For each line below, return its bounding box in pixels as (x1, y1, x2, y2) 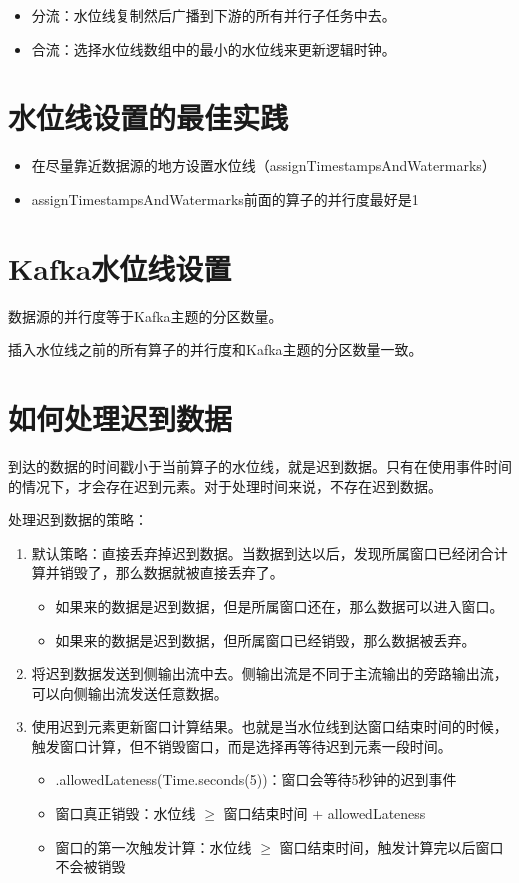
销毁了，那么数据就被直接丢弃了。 (59, 562, 284, 583)
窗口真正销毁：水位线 (55, 803, 196, 824)
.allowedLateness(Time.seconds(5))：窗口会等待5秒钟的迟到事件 (55, 769, 457, 790)
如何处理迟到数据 (8, 398, 233, 438)
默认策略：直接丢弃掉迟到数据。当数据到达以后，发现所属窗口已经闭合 (31, 542, 494, 563)
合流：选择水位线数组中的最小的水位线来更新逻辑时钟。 (31, 38, 396, 59)
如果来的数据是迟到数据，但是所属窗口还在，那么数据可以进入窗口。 (55, 595, 504, 616)
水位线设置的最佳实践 (8, 97, 289, 138)
